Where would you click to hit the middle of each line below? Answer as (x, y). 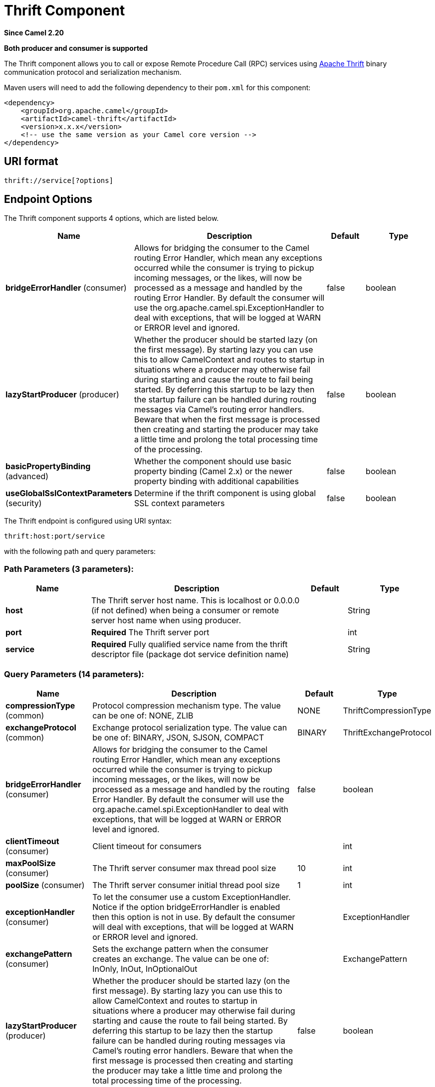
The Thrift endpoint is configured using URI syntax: (88, 521)
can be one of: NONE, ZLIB (143, 715)
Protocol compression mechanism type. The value (187, 705)
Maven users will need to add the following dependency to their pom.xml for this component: (157, 87)
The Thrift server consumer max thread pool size (184, 868)
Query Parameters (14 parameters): (74, 674)
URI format (31, 162)
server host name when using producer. (166, 621)
